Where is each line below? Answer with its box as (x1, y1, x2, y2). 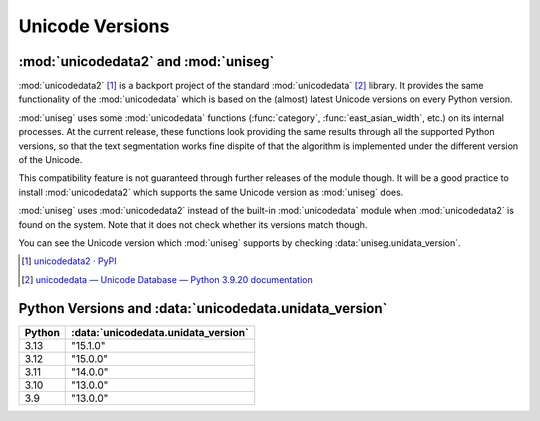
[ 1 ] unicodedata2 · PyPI (21, 255, 117, 267)
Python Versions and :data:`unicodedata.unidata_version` (18, 300, 388, 317)
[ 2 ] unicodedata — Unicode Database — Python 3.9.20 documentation (21, 273, 314, 285)
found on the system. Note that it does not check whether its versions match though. (18, 218, 368, 230)
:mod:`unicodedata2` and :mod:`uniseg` (18, 53, 275, 70)
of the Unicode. (18, 154, 83, 166)
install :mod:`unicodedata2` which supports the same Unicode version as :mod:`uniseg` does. (18, 186, 404, 198)
